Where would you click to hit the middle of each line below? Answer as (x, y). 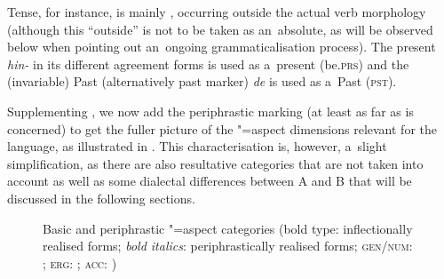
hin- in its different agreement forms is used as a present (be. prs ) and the (208, 64)
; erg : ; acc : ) (80, 263)
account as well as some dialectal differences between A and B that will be (210, 181)
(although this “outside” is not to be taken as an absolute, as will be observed (220, 29)
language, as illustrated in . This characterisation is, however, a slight (197, 146)
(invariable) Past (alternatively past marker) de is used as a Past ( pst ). (202, 81)
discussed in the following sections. (101, 198)
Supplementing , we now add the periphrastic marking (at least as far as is (210, 111)
